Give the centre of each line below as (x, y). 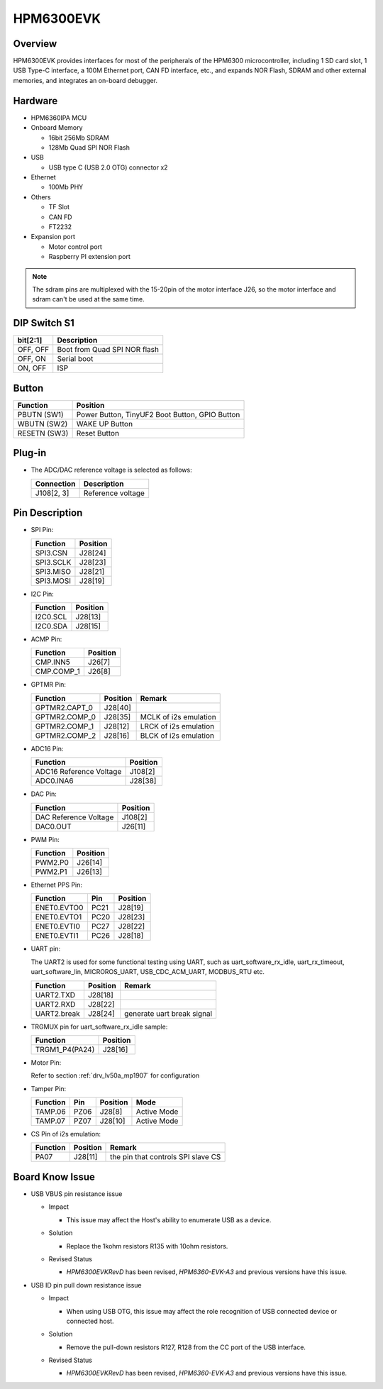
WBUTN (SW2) (43, 424)
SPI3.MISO (53, 571)
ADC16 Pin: (47, 748)
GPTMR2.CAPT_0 (64, 707)
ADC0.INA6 (54, 781)
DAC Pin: (44, 794)
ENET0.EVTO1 (59, 917)
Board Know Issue (54, 1177)
